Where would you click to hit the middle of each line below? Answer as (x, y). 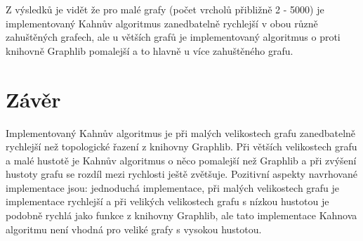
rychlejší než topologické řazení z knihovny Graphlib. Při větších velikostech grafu (181, 146)
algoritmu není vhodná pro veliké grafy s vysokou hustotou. (134, 229)
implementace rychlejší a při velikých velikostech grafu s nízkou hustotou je (167, 201)
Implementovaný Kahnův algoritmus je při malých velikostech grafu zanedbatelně (181, 132)
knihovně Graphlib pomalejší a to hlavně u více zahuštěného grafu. (150, 50)
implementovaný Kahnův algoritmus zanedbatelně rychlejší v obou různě (162, 23)
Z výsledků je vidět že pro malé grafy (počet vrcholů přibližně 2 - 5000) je (165, 9)
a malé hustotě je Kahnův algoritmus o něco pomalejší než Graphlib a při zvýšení (181, 160)
